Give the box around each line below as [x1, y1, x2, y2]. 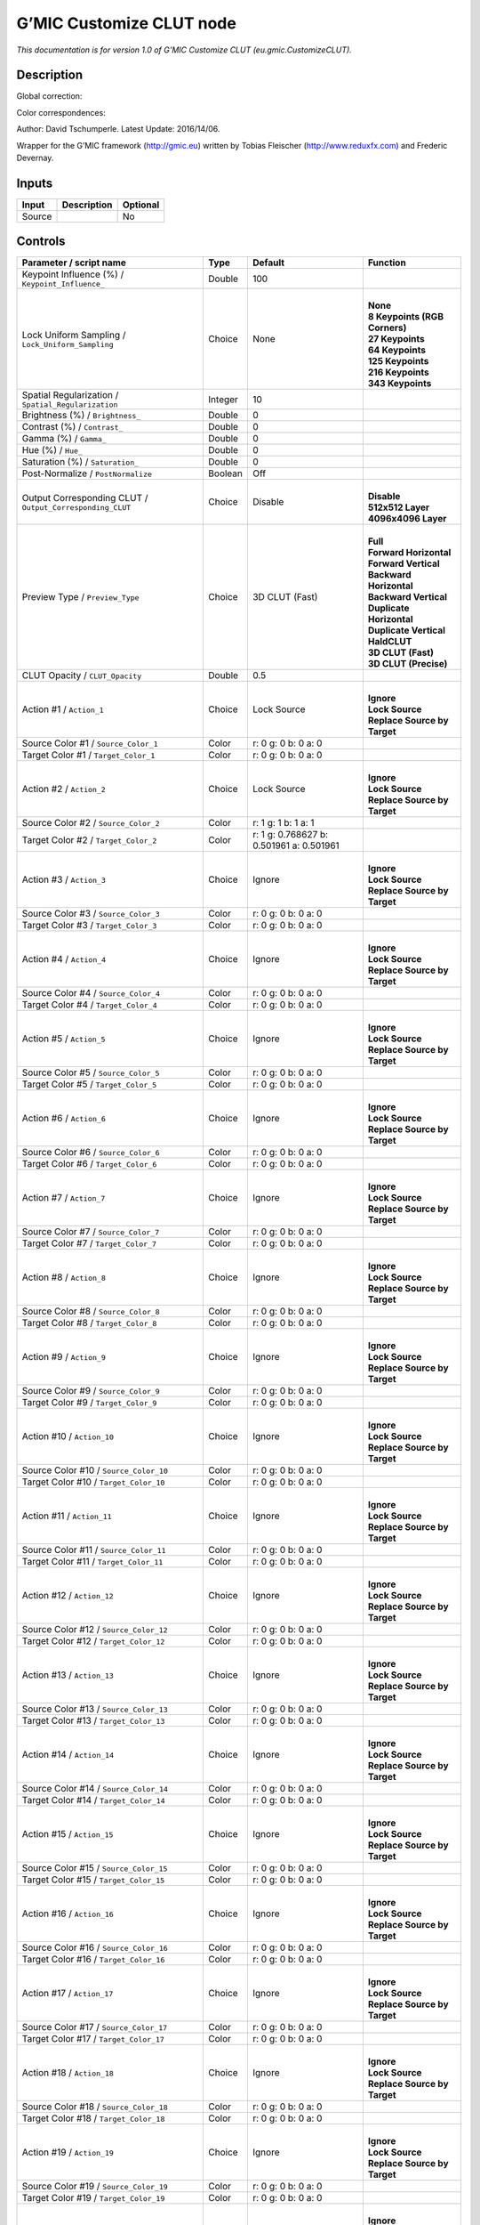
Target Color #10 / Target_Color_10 [21, 1476, 165, 1488]
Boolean [208, 467, 244, 480]
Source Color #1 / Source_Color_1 [21, 737, 159, 749]
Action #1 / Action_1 [21, 703, 104, 716]
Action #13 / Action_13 [21, 1669, 115, 1681]
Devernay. [16, 152, 54, 164]
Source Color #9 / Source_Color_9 [21, 1385, 160, 1397]
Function [367, 256, 406, 269]
